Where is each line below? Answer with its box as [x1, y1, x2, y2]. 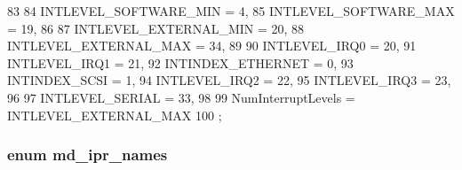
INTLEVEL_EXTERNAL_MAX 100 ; [7, 105, 222, 124]
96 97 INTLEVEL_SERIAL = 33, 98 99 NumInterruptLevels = [7, 88, 355, 106]
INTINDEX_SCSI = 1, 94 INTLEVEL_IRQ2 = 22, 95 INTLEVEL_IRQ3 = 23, [7, 71, 451, 89]
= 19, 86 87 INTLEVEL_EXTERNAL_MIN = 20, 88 [7, 19, 305, 37]
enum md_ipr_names [7, 143, 168, 166]
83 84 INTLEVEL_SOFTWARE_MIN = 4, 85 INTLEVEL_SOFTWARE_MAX [7, 2, 455, 19]
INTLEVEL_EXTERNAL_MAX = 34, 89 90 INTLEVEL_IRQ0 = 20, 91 [7, 36, 417, 55]
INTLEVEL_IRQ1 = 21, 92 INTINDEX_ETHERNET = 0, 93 [7, 53, 354, 72]
